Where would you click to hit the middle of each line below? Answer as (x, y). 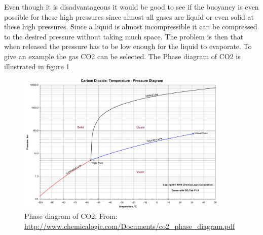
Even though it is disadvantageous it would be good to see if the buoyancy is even (131, 7)
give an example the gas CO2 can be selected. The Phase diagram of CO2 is (122, 56)
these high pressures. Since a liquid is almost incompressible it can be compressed (131, 27)
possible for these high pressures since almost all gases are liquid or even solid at (129, 16)
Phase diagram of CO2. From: (71, 216)
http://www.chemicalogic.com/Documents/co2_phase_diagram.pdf (130, 226)
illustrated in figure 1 (37, 66)
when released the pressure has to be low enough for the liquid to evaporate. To (128, 46)
